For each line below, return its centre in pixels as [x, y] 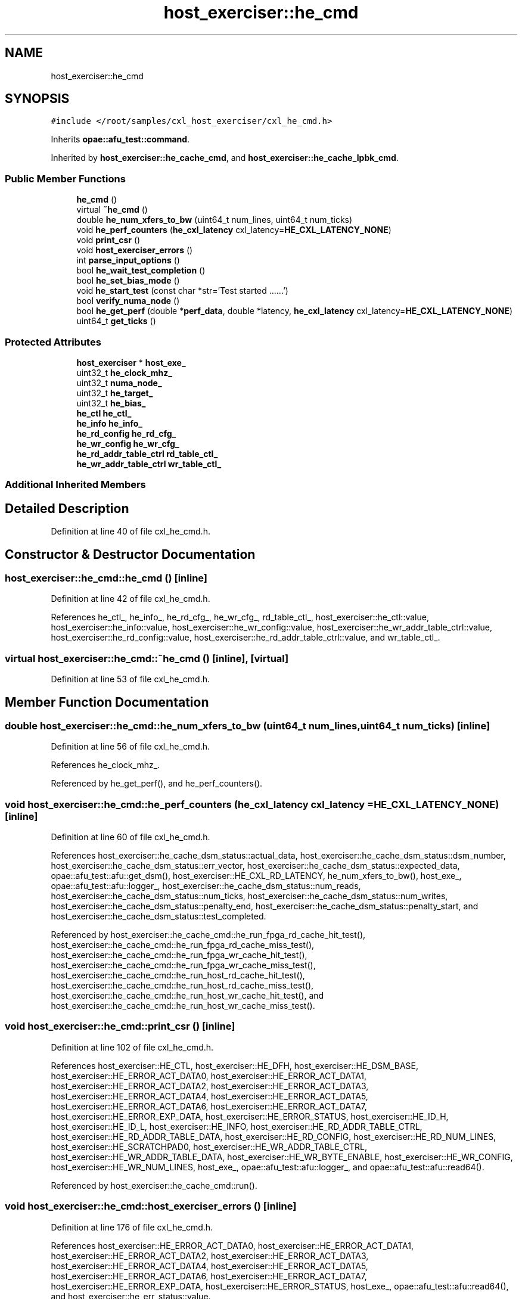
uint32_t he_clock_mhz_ [125, 372]
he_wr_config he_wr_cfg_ [128, 443]
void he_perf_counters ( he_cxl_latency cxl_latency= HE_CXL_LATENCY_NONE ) [234, 230]
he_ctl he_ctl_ [104, 413]
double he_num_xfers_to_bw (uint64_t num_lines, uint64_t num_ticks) [215, 220]
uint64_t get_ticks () [116, 321]
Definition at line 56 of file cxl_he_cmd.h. [130, 747]
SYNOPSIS [37, 99]
